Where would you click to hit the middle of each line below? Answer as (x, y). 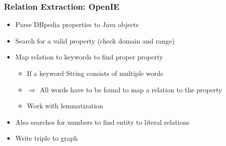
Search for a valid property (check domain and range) (95, 40)
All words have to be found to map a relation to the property (131, 89)
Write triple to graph (47, 138)
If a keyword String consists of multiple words (95, 73)
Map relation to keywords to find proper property (89, 57)
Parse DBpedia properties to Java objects (77, 24)
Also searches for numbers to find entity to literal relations (102, 122)
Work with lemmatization (65, 106)
